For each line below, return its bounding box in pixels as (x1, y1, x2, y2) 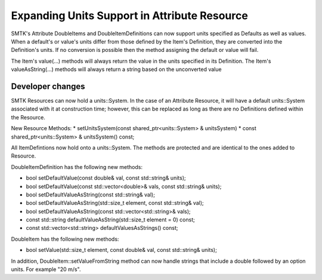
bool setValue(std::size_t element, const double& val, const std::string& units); (26, 247, 217, 254)
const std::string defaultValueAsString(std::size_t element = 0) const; (26, 216, 195, 223)
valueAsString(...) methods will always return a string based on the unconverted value (11, 66, 222, 73)
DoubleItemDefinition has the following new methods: (11, 163, 143, 170)
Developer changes (11, 81, 86, 91)
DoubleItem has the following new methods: (11, 235, 119, 242)
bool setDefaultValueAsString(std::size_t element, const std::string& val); (26, 199, 204, 207)
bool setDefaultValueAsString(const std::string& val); (26, 191, 155, 198)
